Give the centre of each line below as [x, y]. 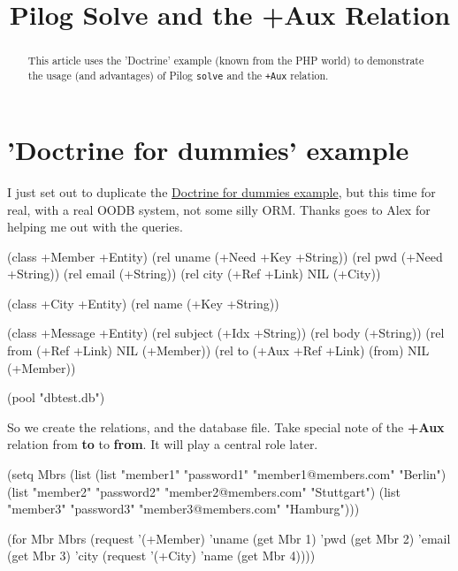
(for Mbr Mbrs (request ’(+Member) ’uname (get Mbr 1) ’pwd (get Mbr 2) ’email [229, 538]
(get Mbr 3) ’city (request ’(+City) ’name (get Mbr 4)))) [161, 556]
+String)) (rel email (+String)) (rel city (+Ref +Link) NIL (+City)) [194, 274]
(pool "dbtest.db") [56, 397]
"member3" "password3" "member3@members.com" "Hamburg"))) [183, 509]
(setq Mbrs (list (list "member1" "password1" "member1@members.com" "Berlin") [227, 474]
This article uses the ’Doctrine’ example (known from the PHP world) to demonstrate [226, 61]
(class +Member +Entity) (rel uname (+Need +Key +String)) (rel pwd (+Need [225, 256]
